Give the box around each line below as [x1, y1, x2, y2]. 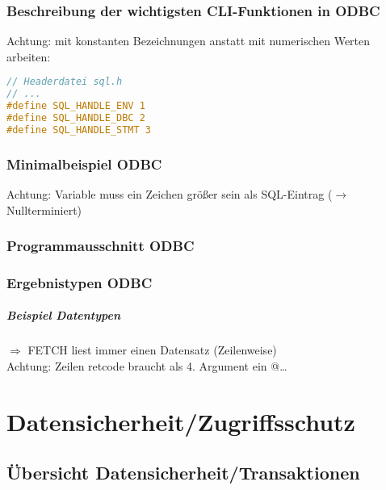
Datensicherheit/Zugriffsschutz [6, 404, 355, 438]
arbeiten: [6, 48, 51, 65]
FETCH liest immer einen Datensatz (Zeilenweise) [27, 341, 277, 358]
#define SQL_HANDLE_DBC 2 [6, 112, 145, 124]
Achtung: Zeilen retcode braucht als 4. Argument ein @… [6, 358, 287, 375]
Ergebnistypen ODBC [6, 272, 153, 292]
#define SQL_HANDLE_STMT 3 [6, 124, 151, 136]
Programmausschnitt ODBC [6, 236, 195, 256]
